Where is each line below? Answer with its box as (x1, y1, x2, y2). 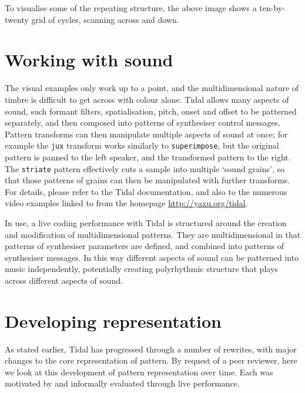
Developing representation (5, 308, 222, 332)
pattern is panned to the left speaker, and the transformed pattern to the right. (5, 150, 291, 163)
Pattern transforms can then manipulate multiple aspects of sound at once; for (5, 127, 288, 140)
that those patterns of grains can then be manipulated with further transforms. (5, 174, 290, 186)
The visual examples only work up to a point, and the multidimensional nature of (5, 82, 299, 94)
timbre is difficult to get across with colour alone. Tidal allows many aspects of (5, 93, 289, 105)
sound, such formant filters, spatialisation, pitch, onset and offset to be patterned (5, 105, 297, 117)
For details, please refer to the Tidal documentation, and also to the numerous (5, 185, 287, 197)
